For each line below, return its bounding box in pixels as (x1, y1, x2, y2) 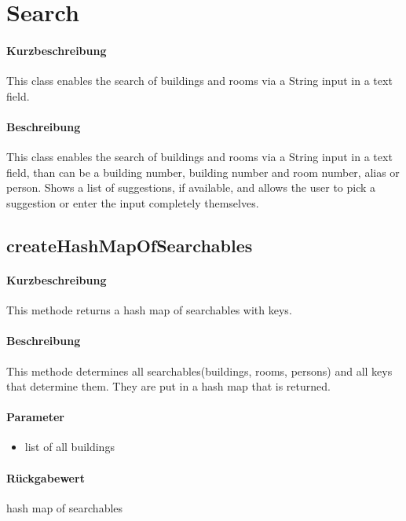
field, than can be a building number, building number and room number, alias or (6, 163, 400, 180)
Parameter (6, 409, 64, 425)
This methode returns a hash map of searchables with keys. (6, 302, 292, 318)
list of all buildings (24, 438, 115, 455)
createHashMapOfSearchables (6, 233, 253, 257)
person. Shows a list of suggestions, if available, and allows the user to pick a (6, 179, 376, 196)
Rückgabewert (6, 469, 85, 486)
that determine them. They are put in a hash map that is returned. (6, 378, 331, 394)
